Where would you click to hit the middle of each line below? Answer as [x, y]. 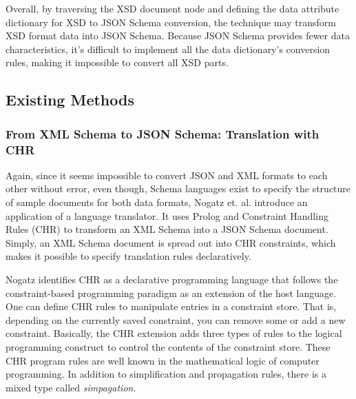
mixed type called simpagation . [71, 387]
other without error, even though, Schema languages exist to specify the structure [178, 188]
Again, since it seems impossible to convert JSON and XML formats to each [167, 175]
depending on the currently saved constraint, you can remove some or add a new [176, 319]
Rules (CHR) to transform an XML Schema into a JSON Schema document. [167, 229]
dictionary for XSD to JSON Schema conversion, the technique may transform [171, 22]
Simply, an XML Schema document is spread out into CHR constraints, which [171, 242]
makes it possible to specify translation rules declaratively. [128, 256]
